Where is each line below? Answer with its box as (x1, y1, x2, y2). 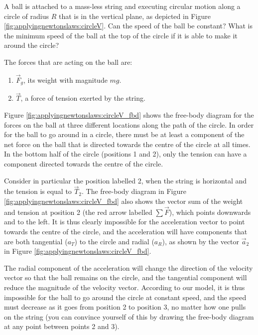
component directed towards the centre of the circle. (4, 159, 163, 169)
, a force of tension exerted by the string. (20, 93, 145, 103)
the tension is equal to (4, 186, 72, 196)
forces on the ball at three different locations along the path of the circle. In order (4, 119, 254, 130)
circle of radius (4, 10, 49, 21)
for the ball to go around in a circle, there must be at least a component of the (4, 129, 245, 140)
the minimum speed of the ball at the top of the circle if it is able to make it (4, 30, 238, 40)
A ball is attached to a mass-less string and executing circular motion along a (4, 1, 241, 11)
